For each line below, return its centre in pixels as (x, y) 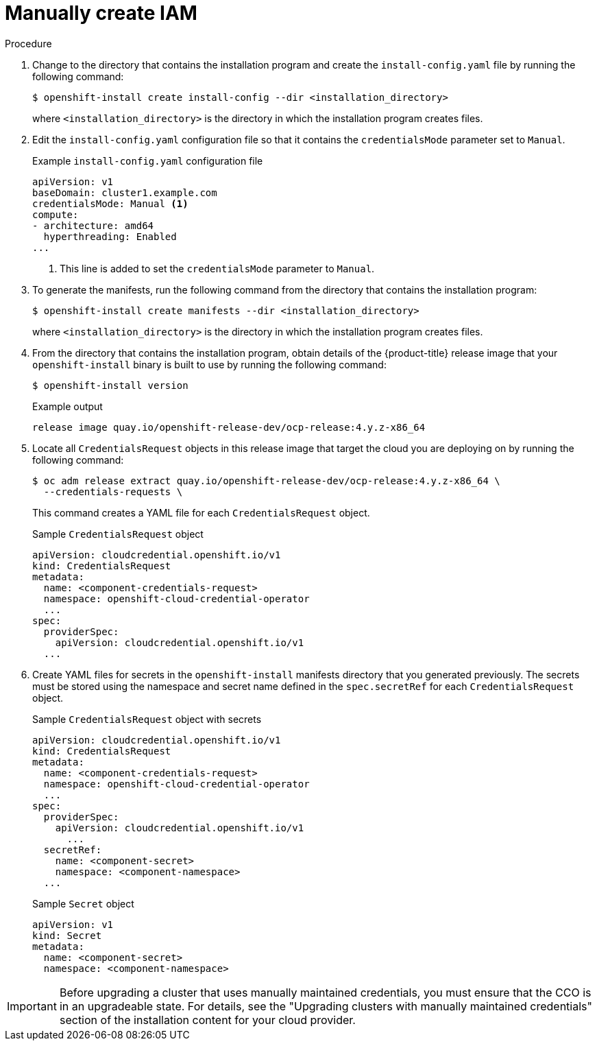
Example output (68, 406)
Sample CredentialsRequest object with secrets (147, 719)
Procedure (28, 43)
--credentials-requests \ (113, 491)
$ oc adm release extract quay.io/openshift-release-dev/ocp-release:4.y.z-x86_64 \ (266, 480)
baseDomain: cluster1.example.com (125, 192)
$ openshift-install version (110, 385)
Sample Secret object (83, 903)
